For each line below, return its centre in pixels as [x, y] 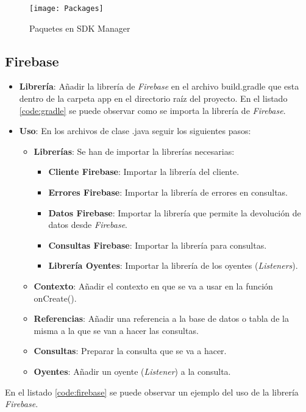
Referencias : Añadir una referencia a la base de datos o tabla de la [161, 318]
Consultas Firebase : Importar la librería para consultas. [158, 245]
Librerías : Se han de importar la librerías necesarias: [134, 151]
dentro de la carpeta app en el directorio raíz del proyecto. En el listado [153, 98]
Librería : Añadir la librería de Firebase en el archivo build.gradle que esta [159, 86]
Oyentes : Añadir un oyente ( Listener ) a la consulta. [132, 371]
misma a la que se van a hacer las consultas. [116, 330]
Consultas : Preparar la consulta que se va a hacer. [130, 351]
